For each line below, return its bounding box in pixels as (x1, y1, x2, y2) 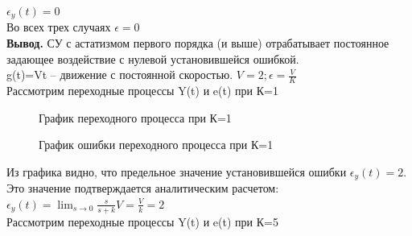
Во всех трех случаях (6, 19, 111, 35)
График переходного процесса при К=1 (39, 109, 232, 126)
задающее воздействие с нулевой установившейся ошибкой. (6, 50, 299, 67)
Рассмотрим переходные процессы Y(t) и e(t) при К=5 (6, 213, 278, 230)
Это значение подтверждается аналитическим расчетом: (6, 180, 279, 197)
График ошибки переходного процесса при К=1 (39, 136, 274, 153)
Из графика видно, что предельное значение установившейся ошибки (6, 163, 347, 180)
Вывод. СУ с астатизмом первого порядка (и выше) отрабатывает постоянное (6, 35, 389, 52)
